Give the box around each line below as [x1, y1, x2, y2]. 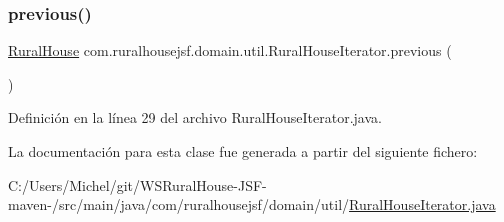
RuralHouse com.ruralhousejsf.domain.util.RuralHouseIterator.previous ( [8, 40, 452, 61]
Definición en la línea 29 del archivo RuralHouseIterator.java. [8, 107, 382, 128]
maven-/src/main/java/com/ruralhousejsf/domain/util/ [8, 194, 350, 215]
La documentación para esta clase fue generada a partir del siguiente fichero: [8, 141, 478, 161]
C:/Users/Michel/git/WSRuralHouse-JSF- [8, 174, 267, 195]
